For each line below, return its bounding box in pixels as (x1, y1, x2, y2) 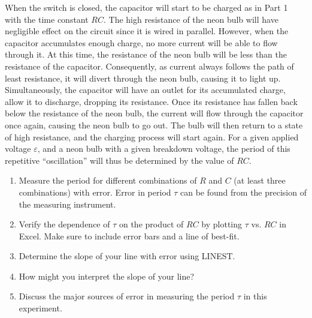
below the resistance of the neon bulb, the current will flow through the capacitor (5, 107, 304, 119)
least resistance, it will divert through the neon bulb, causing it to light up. (5, 71, 281, 84)
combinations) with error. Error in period (19, 185, 171, 198)
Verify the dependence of (19, 218, 110, 230)
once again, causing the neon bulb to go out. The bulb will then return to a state (5, 118, 303, 131)
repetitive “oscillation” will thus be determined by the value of (5, 154, 234, 166)
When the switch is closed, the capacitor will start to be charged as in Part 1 (5, 1, 288, 13)
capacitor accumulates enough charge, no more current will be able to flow (5, 36, 278, 49)
